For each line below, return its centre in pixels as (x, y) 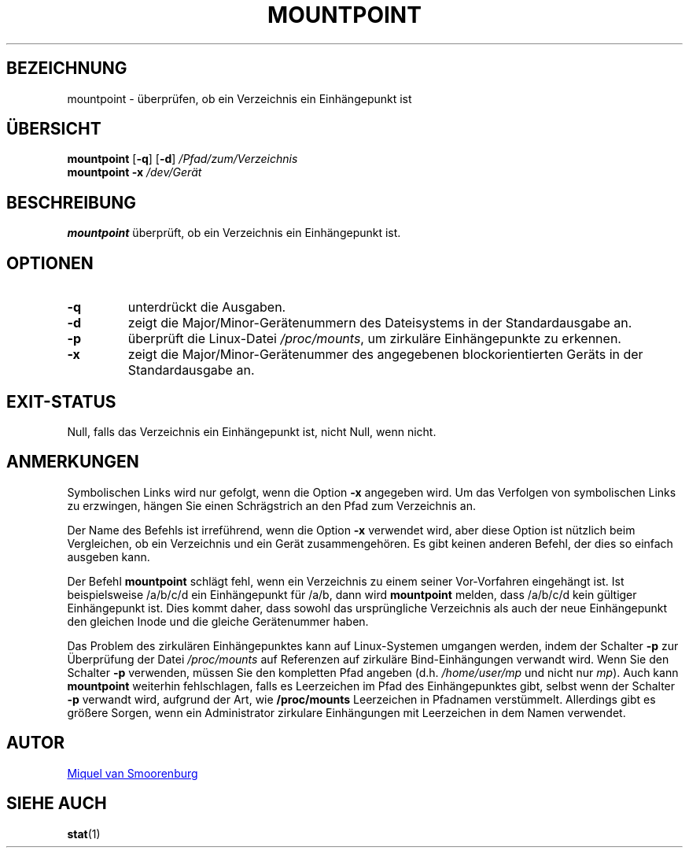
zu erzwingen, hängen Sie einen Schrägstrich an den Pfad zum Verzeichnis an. (271, 505)
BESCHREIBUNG (72, 202)
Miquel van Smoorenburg (133, 773)
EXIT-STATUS (61, 401)
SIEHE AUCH (57, 804)
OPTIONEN (50, 263)
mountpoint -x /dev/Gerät (134, 172)
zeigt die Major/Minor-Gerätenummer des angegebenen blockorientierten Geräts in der (385, 355)
